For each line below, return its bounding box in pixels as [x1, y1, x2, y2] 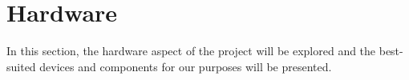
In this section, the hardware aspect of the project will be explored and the [6, 42, 376, 59]
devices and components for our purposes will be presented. [39, 58, 332, 74]
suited [6, 58, 36, 74]
